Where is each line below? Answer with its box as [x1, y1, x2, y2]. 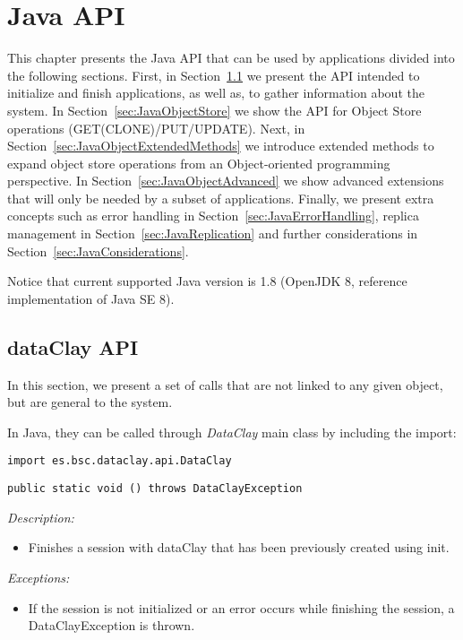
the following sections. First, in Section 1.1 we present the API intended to [7, 65, 420, 84]
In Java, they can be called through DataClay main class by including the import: [7, 422, 457, 441]
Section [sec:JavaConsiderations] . [7, 241, 189, 260]
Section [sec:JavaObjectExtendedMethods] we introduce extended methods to [7, 136, 434, 155]
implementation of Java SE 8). [7, 289, 175, 307]
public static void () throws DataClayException [7, 482, 303, 496]
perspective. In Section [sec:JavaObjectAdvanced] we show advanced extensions [7, 171, 444, 190]
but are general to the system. [7, 393, 173, 411]
